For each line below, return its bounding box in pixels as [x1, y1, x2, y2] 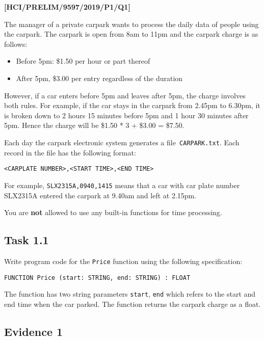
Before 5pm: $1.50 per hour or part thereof [16, 56, 150, 66]
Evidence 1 [4, 323, 63, 339]
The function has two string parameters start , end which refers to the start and [4, 289, 256, 299]
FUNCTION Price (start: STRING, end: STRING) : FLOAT [4, 274, 191, 281]
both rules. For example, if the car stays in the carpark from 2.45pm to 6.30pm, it [4, 100, 260, 111]
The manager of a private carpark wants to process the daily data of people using [4, 18, 259, 29]
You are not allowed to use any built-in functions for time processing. [4, 207, 222, 218]
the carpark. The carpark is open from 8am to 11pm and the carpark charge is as [4, 29, 258, 39]
